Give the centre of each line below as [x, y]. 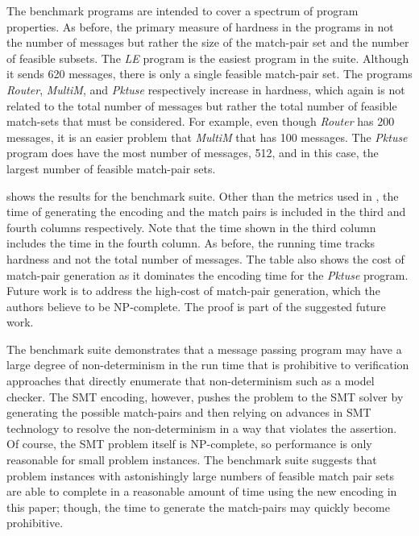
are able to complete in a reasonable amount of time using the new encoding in [202, 491]
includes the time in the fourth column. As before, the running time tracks [191, 243]
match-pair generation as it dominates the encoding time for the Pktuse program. [207, 274]
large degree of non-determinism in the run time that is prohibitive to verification [208, 365]
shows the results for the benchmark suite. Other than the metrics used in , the [203, 195]
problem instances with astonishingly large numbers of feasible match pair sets [201, 475]
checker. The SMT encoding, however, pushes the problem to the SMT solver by [205, 396]
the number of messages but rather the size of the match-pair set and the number [208, 42]
